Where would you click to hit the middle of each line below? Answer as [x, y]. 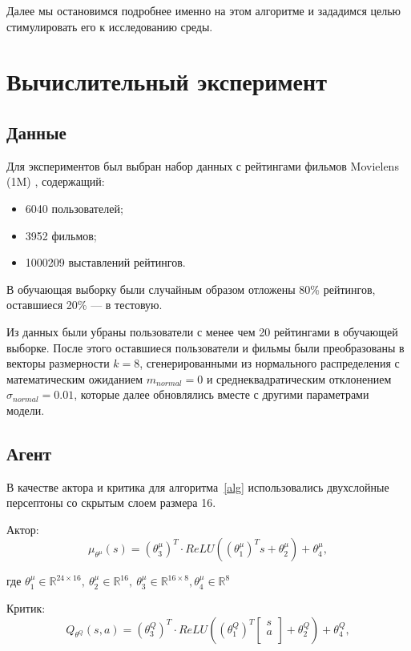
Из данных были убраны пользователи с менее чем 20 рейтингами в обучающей [202, 331]
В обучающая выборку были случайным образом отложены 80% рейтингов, [191, 289]
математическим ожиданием [75, 378]
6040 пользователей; [74, 208]
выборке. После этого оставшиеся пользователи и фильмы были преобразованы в [205, 347]
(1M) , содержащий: [56, 181]
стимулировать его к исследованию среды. [110, 26]
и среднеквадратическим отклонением [299, 378]
